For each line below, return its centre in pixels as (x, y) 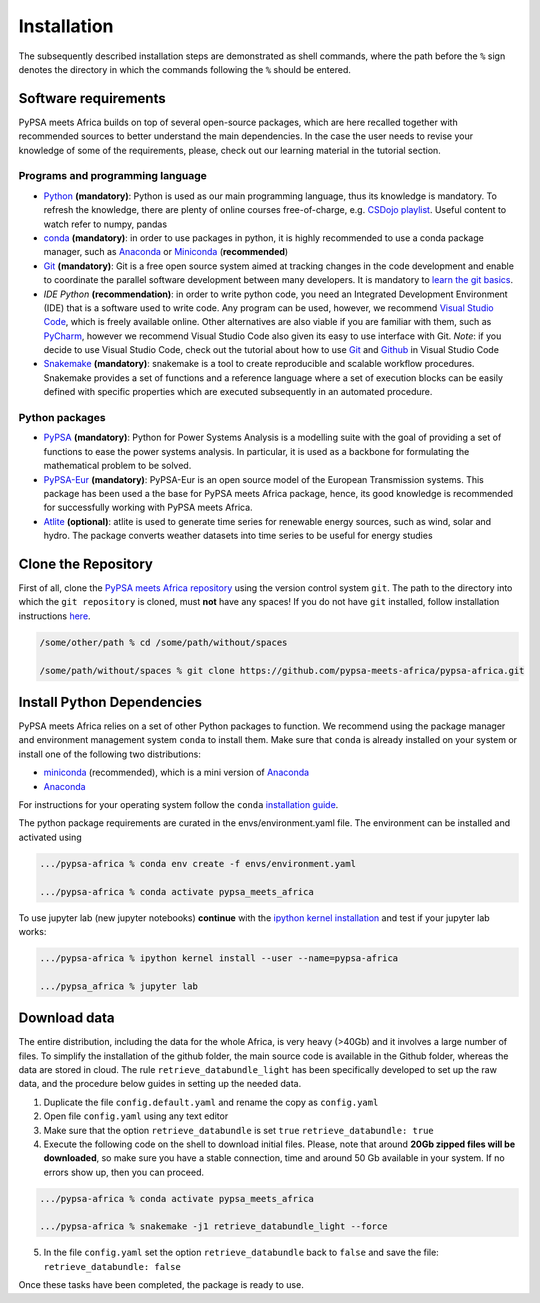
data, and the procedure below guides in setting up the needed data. (160, 1084)
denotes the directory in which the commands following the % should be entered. (185, 69)
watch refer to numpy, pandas (105, 224)
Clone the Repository (86, 563)
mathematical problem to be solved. (117, 466)
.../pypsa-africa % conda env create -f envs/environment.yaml (198, 863)
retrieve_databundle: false (112, 1266)
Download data (66, 1018)
